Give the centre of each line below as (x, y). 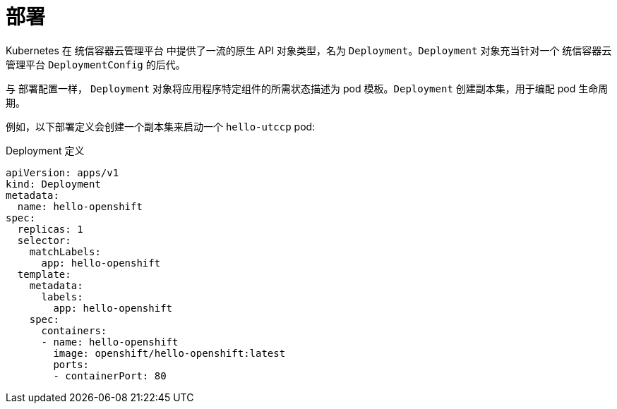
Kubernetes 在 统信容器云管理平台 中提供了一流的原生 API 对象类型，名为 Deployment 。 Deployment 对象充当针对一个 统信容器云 (309, 50)
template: (44, 274)
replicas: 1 (50, 229)
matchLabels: (65, 251)
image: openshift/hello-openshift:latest (169, 353)
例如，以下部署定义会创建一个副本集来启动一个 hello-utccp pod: (161, 126)
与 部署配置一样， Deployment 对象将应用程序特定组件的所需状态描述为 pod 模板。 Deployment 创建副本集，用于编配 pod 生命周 (307, 88)
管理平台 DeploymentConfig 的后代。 (96, 64)
